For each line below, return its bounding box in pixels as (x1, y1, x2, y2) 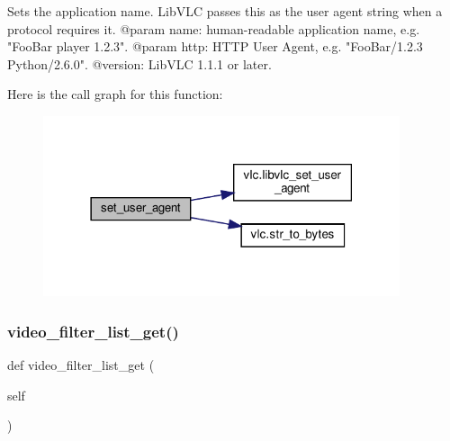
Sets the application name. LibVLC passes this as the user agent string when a (7, 2, 443, 20)
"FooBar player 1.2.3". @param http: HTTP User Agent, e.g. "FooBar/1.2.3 (7, 37, 423, 56)
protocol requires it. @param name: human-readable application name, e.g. (7, 19, 420, 38)
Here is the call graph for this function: (7, 85, 223, 103)
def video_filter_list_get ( (7, 355, 155, 374)
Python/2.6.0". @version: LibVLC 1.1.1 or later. (7, 54, 272, 73)
